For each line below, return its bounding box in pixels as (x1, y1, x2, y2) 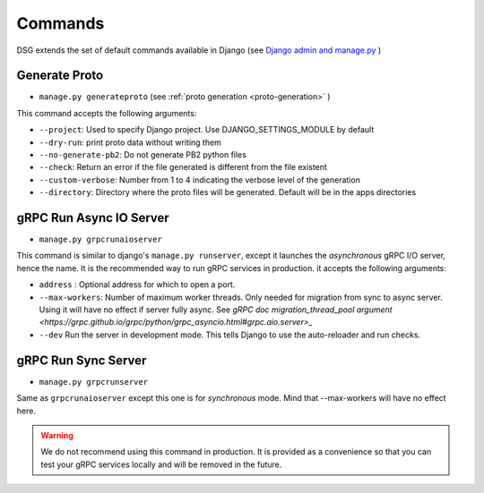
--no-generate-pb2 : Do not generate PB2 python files (39, 149, 246, 160)
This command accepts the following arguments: (16, 107, 197, 118)
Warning (40, 429, 73, 440)
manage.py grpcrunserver (39, 377, 148, 387)
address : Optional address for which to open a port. (39, 279, 236, 290)
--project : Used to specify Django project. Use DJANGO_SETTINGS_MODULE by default (39, 124, 375, 135)
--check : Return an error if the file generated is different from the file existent (39, 162, 327, 173)
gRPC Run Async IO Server (16, 210, 169, 225)
